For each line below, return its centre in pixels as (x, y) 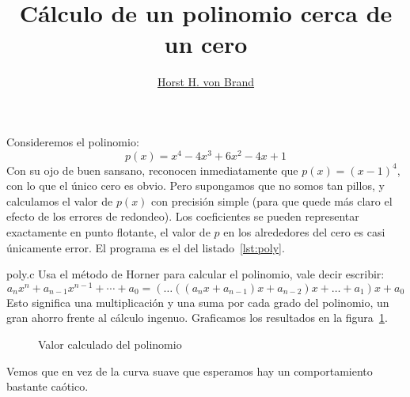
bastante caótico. (47, 386)
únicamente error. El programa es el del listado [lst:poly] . (146, 247)
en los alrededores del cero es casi (304, 231)
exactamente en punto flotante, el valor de (108, 231)
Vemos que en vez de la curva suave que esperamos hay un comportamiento (190, 371)
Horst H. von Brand (206, 82)
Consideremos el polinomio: (73, 141)
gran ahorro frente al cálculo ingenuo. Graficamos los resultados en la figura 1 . (197, 318)
